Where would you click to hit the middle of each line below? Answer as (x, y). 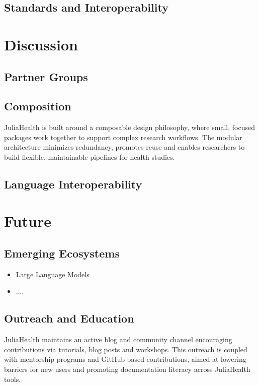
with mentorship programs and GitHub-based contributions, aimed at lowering (125, 359)
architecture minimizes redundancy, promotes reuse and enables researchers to (124, 147)
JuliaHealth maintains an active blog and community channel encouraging (118, 339)
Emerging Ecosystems (62, 253)
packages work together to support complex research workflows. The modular (123, 137)
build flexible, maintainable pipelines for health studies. (90, 156)
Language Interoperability (73, 184)
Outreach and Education (69, 318)
